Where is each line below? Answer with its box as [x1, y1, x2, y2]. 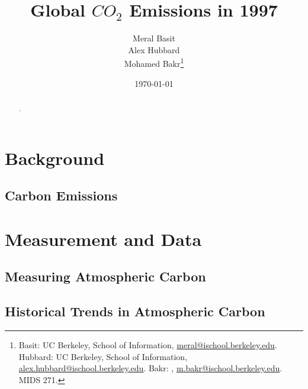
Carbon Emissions [5, 186, 118, 205]
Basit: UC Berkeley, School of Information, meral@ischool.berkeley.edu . [18, 338, 277, 351]
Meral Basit [133, 32, 175, 44]
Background [5, 145, 105, 170]
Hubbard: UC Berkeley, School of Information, [18, 350, 188, 362]
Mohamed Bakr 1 [124, 56, 184, 69]
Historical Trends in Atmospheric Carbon [5, 302, 265, 320]
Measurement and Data [5, 226, 202, 251]
